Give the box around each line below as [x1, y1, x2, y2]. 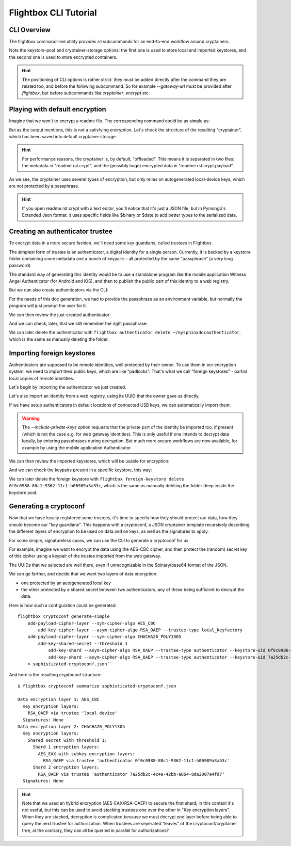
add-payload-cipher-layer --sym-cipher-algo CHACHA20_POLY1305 [27, 634, 181, 639]
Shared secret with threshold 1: [27, 737, 108, 743]
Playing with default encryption [9, 105, 106, 113]
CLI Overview [9, 26, 51, 34]
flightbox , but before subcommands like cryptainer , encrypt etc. [22, 90, 150, 96]
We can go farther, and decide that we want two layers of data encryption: [9, 571, 158, 577]
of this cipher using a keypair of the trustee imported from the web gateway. [9, 553, 162, 559]
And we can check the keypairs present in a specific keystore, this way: [9, 467, 152, 473]
